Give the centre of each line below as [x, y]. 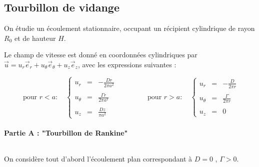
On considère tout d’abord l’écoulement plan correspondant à [98, 158]
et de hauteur [35, 38]
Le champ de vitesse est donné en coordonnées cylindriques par [101, 55]
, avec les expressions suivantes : [127, 64]
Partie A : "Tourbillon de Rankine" [66, 132]
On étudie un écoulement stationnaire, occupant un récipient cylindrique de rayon [129, 28]
